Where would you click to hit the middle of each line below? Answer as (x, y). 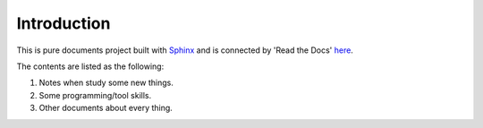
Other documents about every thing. (106, 108)
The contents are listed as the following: (90, 66)
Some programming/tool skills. (95, 95)
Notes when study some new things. (106, 83)
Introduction (64, 23)
